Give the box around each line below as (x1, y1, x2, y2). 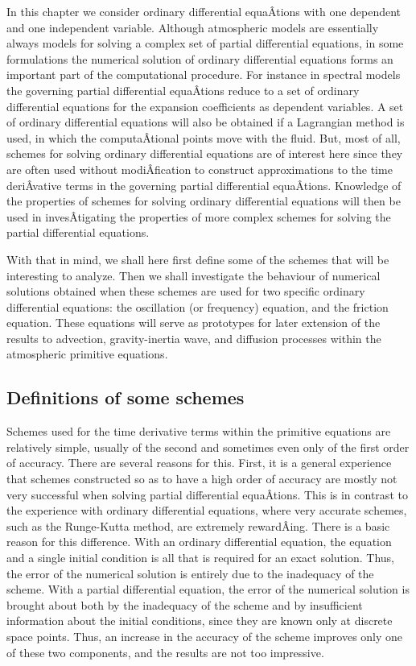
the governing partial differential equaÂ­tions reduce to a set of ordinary (6, 81, 360, 98)
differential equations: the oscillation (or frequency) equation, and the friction (6, 298, 389, 315)
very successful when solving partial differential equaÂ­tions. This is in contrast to (6, 486, 408, 503)
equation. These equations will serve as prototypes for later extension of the (6, 314, 381, 331)
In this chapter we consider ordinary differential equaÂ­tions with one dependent (6, 3, 402, 19)
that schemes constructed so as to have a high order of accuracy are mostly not (6, 470, 397, 487)
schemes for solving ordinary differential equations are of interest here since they (6, 145, 403, 162)
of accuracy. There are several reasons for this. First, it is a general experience (6, 454, 392, 471)
